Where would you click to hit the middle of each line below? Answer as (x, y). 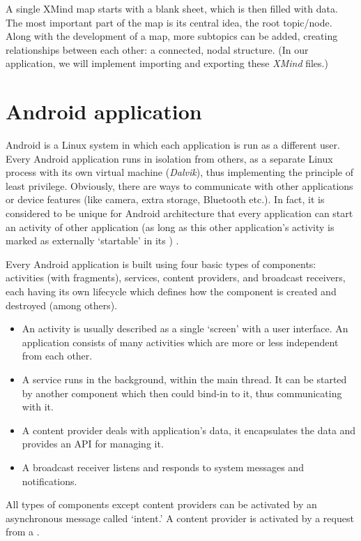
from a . (23, 532)
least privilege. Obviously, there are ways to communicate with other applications (179, 185)
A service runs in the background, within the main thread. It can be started (184, 379)
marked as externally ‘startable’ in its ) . (92, 240)
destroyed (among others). (62, 305)
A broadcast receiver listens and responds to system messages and (163, 467)
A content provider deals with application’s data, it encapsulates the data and (189, 430)
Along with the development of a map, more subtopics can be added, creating (172, 36)
